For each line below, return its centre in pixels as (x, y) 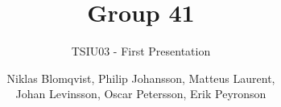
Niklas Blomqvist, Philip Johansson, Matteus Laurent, (141, 78)
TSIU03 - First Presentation (141, 51)
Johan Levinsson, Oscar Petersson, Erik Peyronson (141, 94)
